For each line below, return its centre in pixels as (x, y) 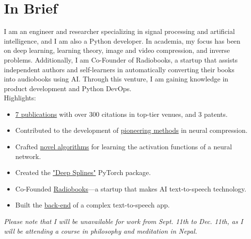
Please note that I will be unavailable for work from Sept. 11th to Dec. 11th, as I (124, 221)
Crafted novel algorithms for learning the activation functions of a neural (124, 147)
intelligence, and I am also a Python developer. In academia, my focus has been (122, 40)
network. (28, 156)
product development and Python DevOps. (68, 88)
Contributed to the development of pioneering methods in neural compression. (131, 130)
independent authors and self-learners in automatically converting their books (119, 69)
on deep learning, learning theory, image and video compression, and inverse (117, 50)
